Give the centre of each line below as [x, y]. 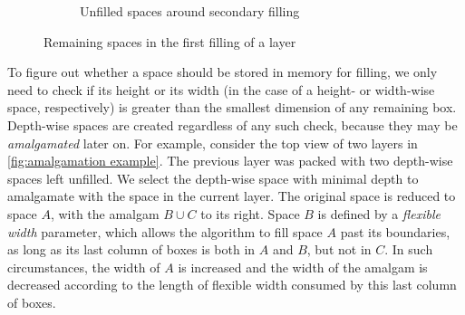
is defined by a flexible [379, 213]
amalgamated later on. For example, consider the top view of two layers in [213, 143]
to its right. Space [250, 213]
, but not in [339, 249]
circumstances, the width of [84, 267]
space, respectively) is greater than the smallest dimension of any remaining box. [232, 107]
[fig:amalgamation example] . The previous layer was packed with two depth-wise [230, 161]
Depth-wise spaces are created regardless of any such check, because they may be [232, 124]
